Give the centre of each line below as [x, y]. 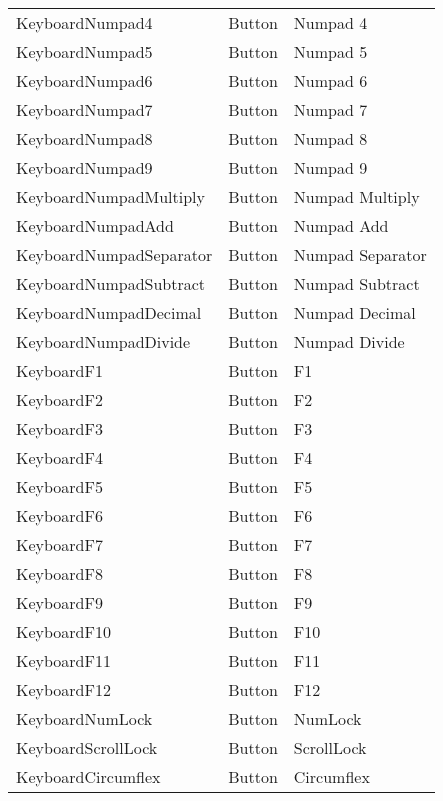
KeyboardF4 [59, 457]
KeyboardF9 [59, 602]
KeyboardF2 [59, 399]
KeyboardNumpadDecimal [109, 312]
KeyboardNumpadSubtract [111, 283]
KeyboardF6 [59, 515]
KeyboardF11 [63, 660]
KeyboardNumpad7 [84, 109]
